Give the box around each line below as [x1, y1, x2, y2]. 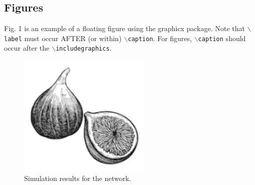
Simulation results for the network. [24, 173, 132, 183]
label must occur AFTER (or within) [4, 33, 122, 43]
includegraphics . [55, 43, 112, 53]
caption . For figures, [127, 33, 192, 43]
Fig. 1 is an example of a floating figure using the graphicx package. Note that [4, 23, 245, 34]
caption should [198, 33, 246, 43]
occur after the [4, 43, 50, 53]
